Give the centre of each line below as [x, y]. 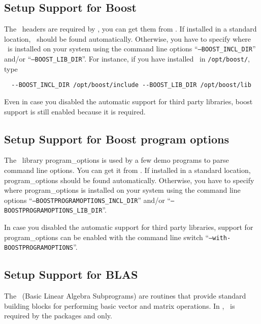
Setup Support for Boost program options [117, 139]
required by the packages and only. [58, 316]
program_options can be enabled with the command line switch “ [107, 237]
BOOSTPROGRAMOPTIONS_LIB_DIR [53, 211]
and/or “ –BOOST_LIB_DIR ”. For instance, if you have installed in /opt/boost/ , [127, 59]
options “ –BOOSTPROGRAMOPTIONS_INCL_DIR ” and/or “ [87, 200]
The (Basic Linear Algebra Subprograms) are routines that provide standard [125, 296]
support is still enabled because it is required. [75, 111]
